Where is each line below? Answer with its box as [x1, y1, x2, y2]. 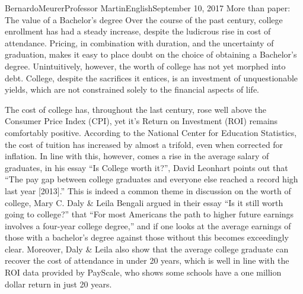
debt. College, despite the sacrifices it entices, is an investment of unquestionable [5, 71, 298, 84]
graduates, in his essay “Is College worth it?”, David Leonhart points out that [5, 161, 288, 173]
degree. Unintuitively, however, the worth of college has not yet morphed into [5, 59, 286, 72]
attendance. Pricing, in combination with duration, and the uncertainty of [5, 36, 274, 49]
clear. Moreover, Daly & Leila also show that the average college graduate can [5, 242, 289, 255]
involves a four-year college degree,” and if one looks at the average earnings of [5, 219, 291, 232]
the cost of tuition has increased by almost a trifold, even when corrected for [5, 138, 283, 150]
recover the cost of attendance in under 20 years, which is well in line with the [5, 254, 289, 267]
